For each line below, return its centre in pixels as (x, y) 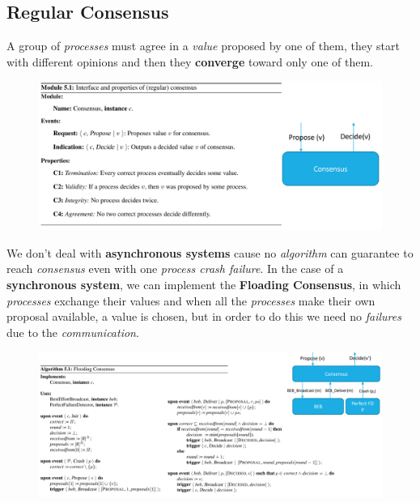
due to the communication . (73, 332)
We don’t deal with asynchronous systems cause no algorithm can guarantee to (210, 252)
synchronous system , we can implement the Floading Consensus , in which (204, 285)
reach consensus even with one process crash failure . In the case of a (175, 269)
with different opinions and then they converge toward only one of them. (190, 61)
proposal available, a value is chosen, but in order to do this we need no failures (204, 316)
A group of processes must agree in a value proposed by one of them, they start (203, 46)
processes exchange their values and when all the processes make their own (191, 300)
